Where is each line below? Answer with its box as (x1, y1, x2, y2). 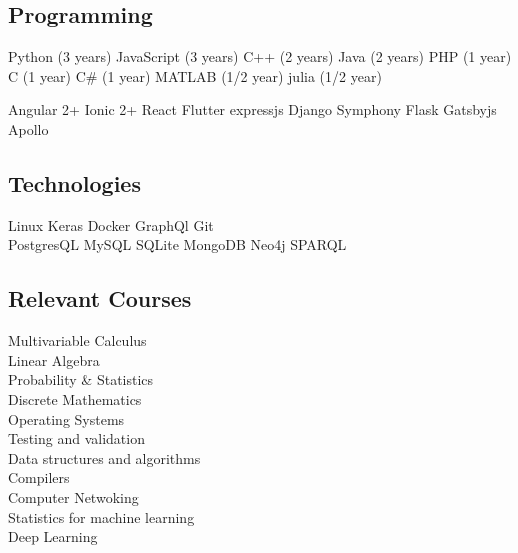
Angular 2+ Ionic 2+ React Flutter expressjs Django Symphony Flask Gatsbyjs (8, 99, 497, 120)
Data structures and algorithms (8, 447, 201, 468)
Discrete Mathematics (8, 388, 142, 409)
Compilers (8, 467, 70, 488)
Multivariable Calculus (8, 330, 147, 351)
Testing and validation (8, 428, 145, 449)
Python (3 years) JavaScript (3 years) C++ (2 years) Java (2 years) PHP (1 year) (8, 46, 512, 67)
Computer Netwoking (8, 486, 139, 507)
